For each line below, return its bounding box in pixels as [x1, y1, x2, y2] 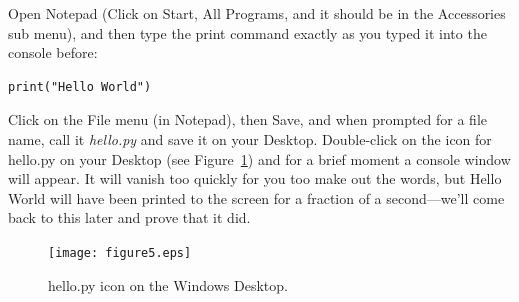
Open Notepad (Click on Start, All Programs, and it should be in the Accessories [8, 3, 506, 23]
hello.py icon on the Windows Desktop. [48, 274, 288, 295]
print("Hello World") [8, 79, 152, 94]
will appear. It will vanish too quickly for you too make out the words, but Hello [8, 168, 502, 189]
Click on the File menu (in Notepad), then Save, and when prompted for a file [8, 109, 488, 130]
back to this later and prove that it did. [8, 207, 251, 228]
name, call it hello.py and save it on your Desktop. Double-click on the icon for [8, 128, 492, 149]
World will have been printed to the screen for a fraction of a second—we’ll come [8, 187, 505, 208]
